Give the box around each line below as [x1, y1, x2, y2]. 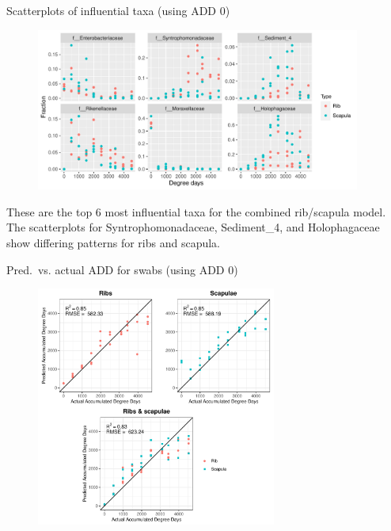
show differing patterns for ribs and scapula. [6, 234, 220, 250]
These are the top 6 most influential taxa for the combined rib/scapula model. [6, 203, 386, 220]
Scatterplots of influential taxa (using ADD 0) [6, 2, 230, 18]
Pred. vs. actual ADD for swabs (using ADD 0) [6, 261, 238, 277]
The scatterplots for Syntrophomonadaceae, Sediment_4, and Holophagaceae [6, 219, 380, 235]
